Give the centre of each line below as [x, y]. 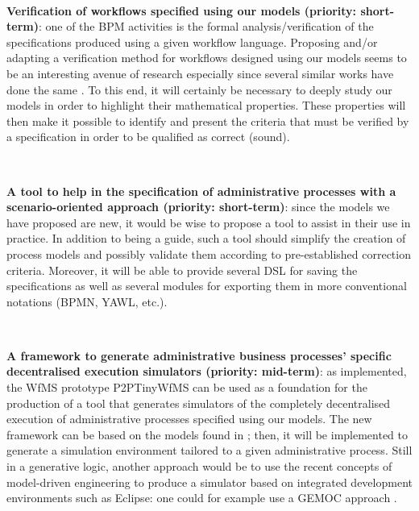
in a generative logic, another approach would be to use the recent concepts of [199, 466]
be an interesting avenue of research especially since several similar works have [200, 73]
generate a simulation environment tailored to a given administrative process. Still [209, 450]
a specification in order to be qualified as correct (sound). [148, 137]
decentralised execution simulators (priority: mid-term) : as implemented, [207, 371]
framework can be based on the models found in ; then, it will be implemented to [207, 434]
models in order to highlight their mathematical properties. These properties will [206, 105]
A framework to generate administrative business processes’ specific [199, 355]
